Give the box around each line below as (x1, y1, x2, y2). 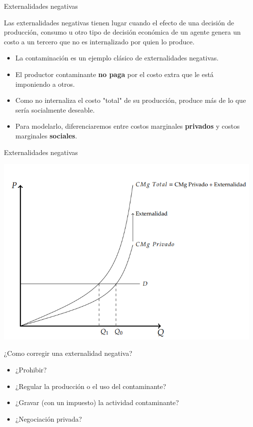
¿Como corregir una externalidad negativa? (4, 348, 132, 358)
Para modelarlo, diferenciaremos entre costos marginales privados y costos (15, 121, 240, 131)
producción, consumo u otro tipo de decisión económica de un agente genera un (4, 27, 241, 37)
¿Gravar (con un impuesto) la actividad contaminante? (15, 397, 179, 408)
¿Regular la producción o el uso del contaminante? (15, 381, 166, 391)
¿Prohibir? (15, 364, 47, 374)
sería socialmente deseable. (15, 104, 95, 115)
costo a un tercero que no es (4, 36, 88, 46)
